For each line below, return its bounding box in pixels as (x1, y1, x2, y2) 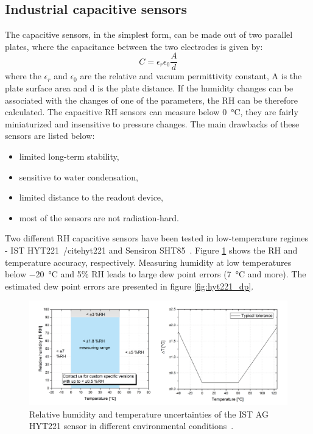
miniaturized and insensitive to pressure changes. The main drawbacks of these (5, 117, 300, 130)
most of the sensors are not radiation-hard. (19, 211, 179, 224)
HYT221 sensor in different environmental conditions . (29, 419, 234, 432)
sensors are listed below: (5, 129, 95, 142)
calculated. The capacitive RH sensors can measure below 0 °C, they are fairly (5, 105, 298, 118)
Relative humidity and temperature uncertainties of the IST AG (29, 407, 269, 420)
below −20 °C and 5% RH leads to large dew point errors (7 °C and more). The (5, 268, 306, 280)
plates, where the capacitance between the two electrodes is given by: (5, 40, 263, 52)
